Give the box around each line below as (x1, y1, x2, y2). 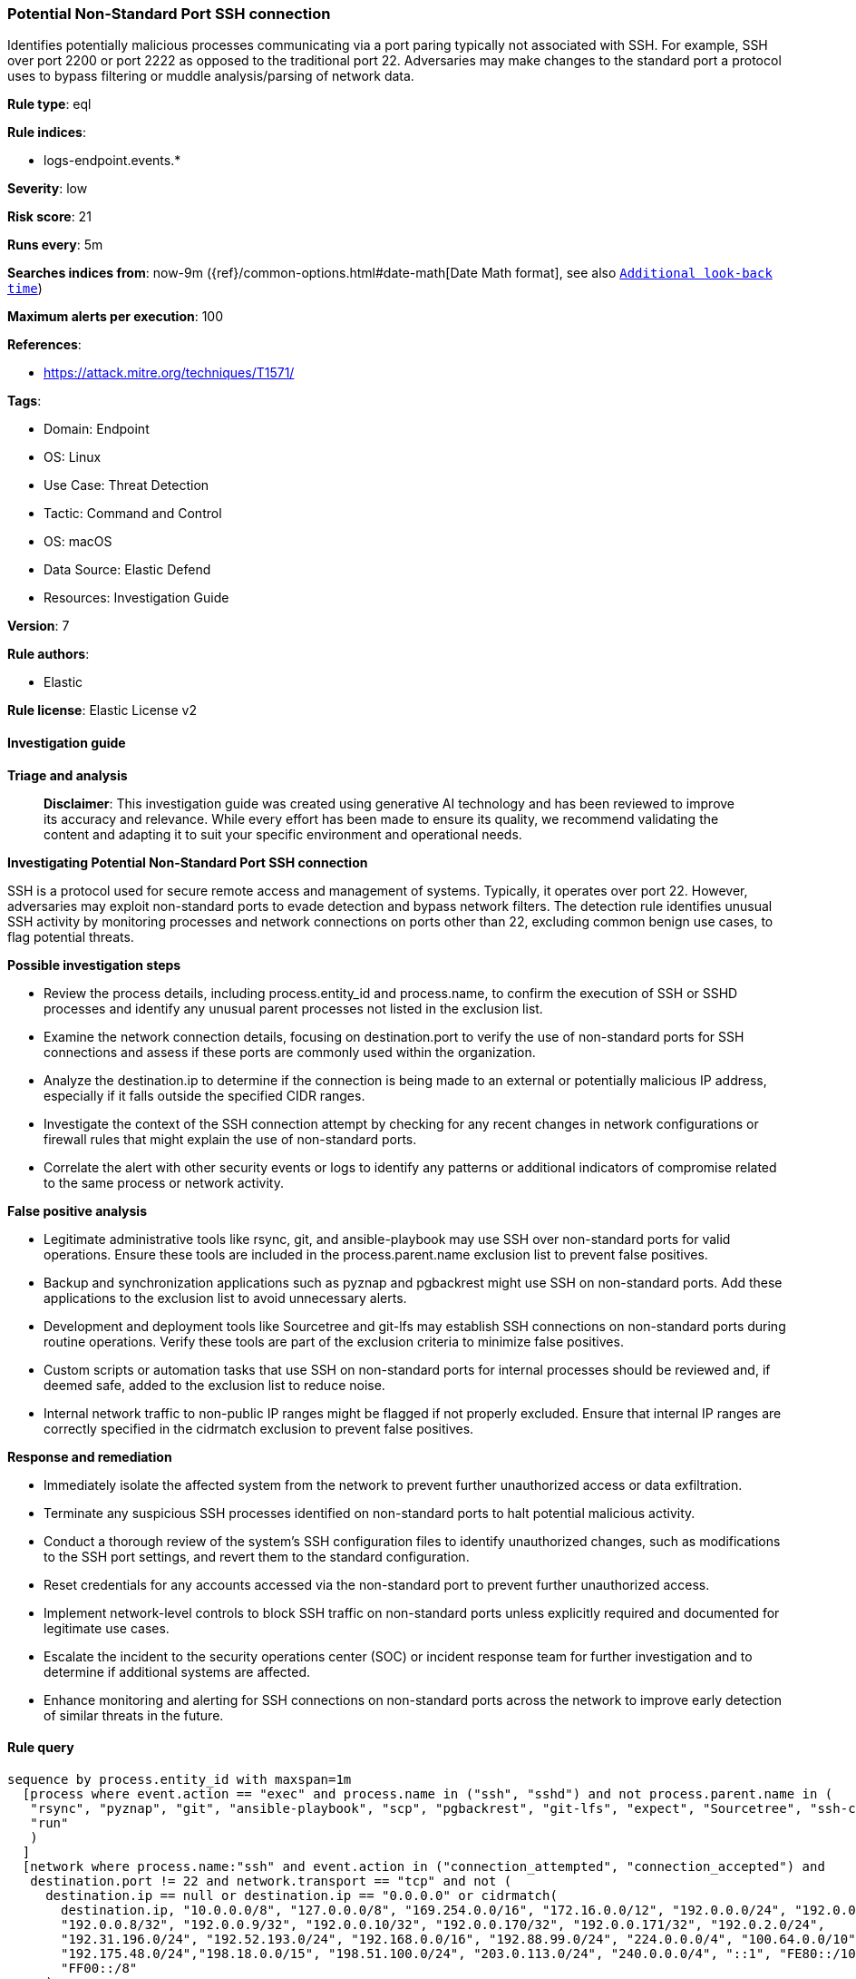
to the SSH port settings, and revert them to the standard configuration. (44, 1548, 470, 1564)
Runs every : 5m (7, 237, 103, 253)
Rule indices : (7, 124, 86, 141)
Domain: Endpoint (44, 421, 150, 437)
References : (7, 337, 82, 353)
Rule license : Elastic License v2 (7, 702, 197, 719)
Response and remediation (7, 1448, 172, 1465)
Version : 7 (7, 618, 70, 634)
